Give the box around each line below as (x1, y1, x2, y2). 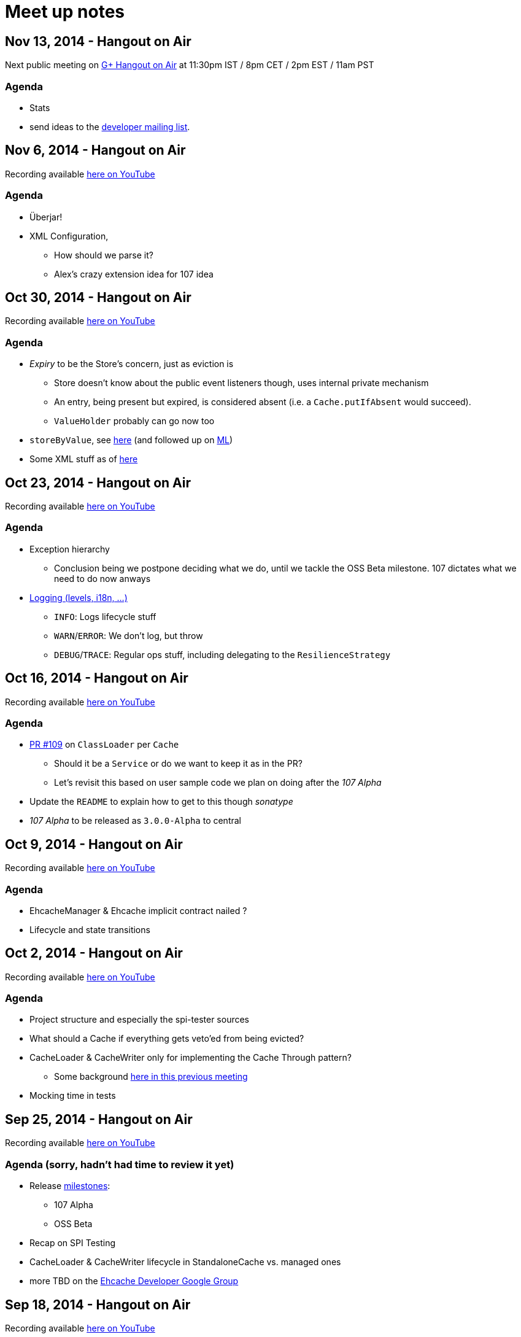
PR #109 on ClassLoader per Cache (29, 739, 179, 750)
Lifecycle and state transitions (29, 924, 150, 935)
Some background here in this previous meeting (54, 1071, 248, 1082)
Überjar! (29, 211, 63, 222)
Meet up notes (5, 1, 125, 22)
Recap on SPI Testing (29, 1238, 116, 1249)
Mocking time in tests (29, 1090, 116, 1101)
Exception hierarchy (29, 543, 110, 554)
